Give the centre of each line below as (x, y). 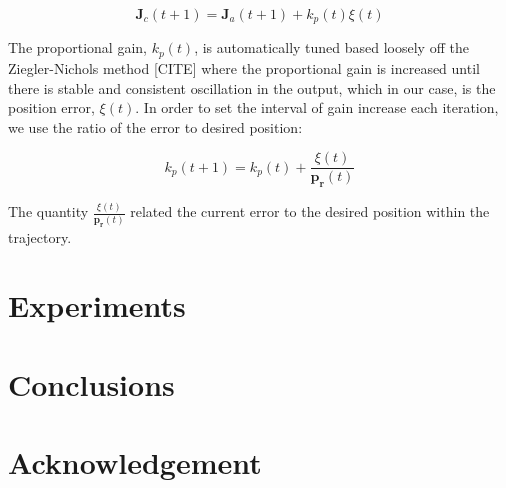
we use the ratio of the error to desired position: (155, 126)
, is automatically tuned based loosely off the (331, 47)
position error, (51, 107)
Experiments (97, 305)
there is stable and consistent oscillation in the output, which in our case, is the (252, 87)
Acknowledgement (135, 462)
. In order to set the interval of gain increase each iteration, (317, 107)
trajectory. (40, 236)
